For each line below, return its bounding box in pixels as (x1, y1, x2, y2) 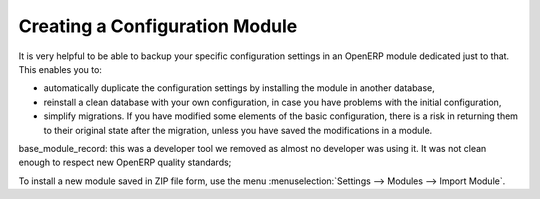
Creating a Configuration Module (18, 15, 298, 37)
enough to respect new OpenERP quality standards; (18, 156, 232, 169)
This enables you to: (18, 63, 102, 75)
